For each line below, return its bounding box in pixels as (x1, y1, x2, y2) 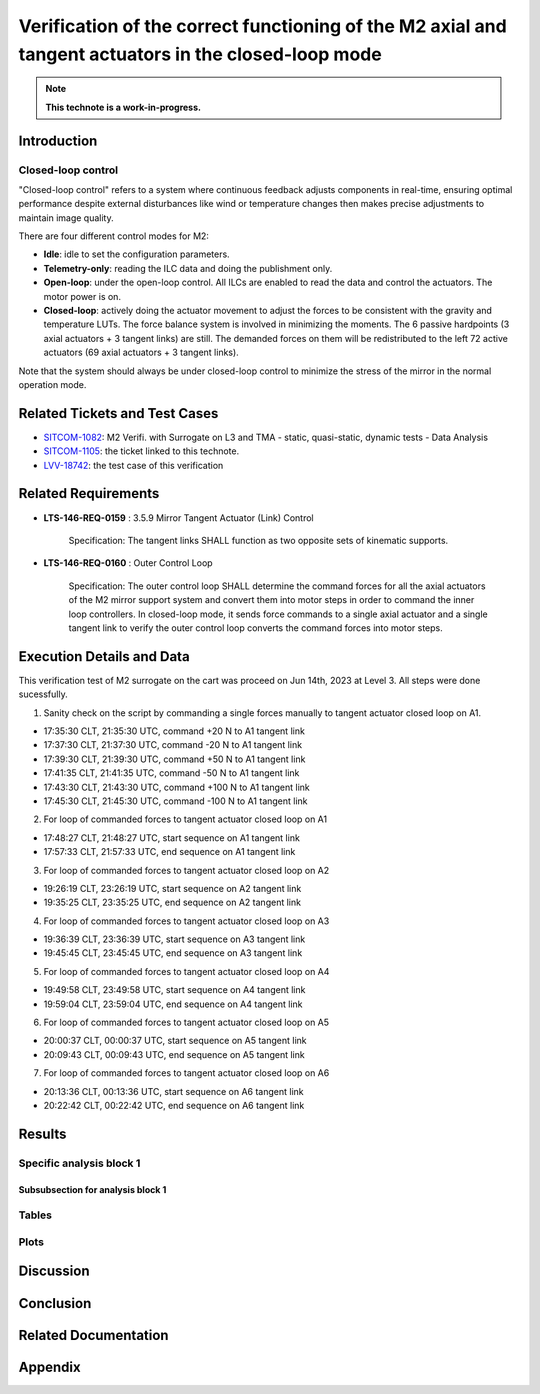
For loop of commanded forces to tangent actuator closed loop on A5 (43, 1016, 330, 1029)
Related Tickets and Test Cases (18, 405, 219, 422)
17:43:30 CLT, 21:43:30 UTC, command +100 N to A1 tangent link (43, 781, 310, 793)
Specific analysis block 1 (18, 1156, 141, 1170)
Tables (18, 1208, 52, 1222)
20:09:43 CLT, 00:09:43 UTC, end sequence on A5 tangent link (43, 1048, 305, 1060)
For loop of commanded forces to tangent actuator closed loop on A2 (43, 864, 330, 876)
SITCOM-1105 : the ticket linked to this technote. (43, 445, 240, 457)
